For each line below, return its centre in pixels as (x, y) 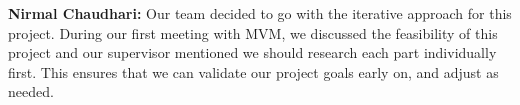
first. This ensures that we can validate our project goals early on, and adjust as (253, 71)
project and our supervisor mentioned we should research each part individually (252, 52)
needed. (31, 91)
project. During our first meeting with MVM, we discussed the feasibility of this (253, 32)
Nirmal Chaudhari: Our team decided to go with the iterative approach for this (260, 13)
